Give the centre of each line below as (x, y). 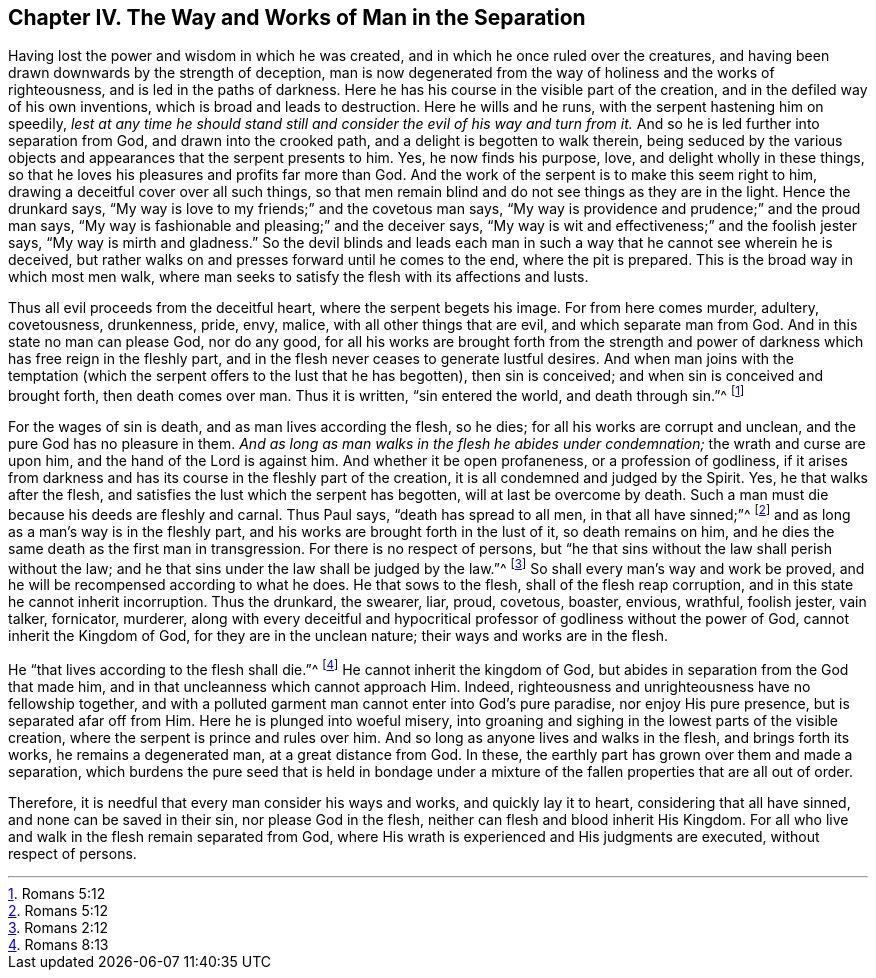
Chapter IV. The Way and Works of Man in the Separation (297, 17)
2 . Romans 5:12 (58, 911)
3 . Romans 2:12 (58, 928)
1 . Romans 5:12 (57, 894)
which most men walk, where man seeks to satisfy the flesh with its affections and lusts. (298, 277)
